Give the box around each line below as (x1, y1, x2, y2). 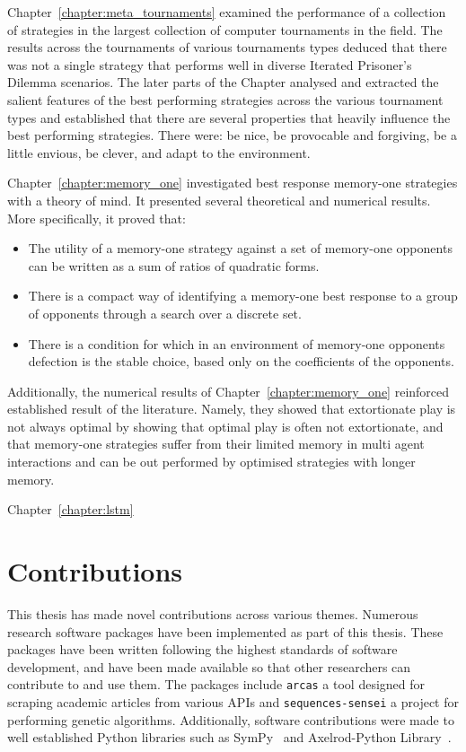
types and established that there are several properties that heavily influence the (7, 108, 451, 127)
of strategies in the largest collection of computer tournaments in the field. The (7, 20, 443, 39)
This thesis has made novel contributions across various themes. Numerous (7, 604, 418, 623)
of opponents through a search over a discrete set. (28, 303, 302, 322)
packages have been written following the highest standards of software (7, 640, 398, 659)
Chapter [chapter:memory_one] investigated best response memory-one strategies (7, 173, 458, 192)
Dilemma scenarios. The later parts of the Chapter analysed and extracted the (7, 73, 439, 92)
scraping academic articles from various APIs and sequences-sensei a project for (7, 693, 459, 711)
